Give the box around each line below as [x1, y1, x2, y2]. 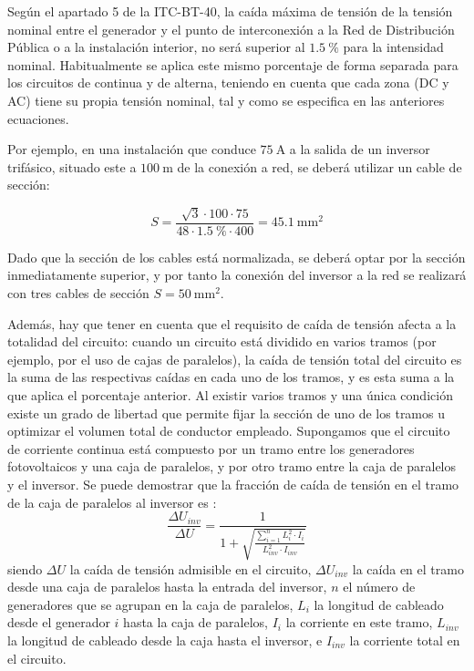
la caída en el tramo [352, 559, 464, 578]
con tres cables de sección [7, 283, 149, 302]
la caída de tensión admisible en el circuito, [69, 559, 312, 578]
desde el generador [7, 613, 110, 632]
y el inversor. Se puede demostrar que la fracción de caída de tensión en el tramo [7, 474, 459, 493]
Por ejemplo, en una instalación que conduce [7, 139, 256, 159]
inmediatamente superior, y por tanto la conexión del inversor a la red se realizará [7, 265, 467, 284]
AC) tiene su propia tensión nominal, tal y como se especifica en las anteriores [7, 90, 445, 109]
